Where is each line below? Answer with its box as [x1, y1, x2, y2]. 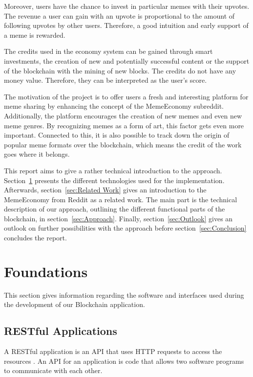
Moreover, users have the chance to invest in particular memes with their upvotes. [4, 1, 250, 11]
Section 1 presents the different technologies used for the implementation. [4, 175, 225, 185]
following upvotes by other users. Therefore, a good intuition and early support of [4, 20, 249, 30]
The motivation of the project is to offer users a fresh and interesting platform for [4, 91, 249, 101]
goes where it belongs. [4, 149, 70, 159]
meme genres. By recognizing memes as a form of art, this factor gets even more [4, 120, 244, 130]
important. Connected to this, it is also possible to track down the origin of [4, 130, 230, 140]
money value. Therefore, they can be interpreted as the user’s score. [4, 75, 207, 85]
